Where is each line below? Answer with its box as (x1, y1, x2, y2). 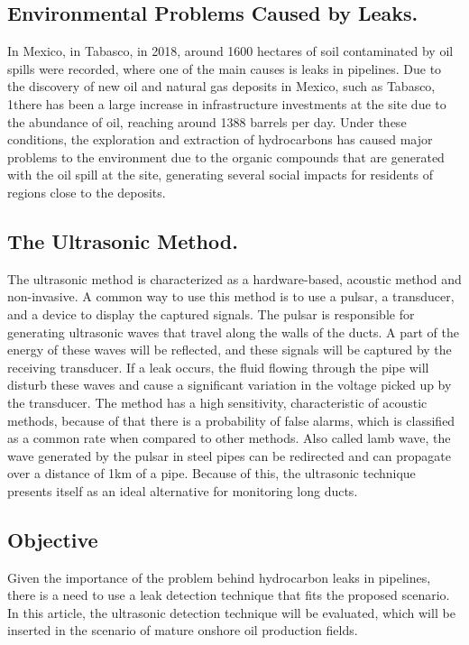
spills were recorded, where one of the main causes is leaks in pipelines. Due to (7, 59, 442, 78)
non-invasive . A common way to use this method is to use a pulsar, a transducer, (7, 287, 455, 306)
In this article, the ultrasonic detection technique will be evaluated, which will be (7, 603, 455, 622)
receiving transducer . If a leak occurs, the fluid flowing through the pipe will (7, 357, 429, 376)
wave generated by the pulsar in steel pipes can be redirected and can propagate (7, 446, 451, 465)
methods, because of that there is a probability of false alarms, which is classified (7, 410, 455, 429)
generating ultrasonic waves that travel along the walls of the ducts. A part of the (7, 322, 459, 341)
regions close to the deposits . (7, 182, 166, 201)
